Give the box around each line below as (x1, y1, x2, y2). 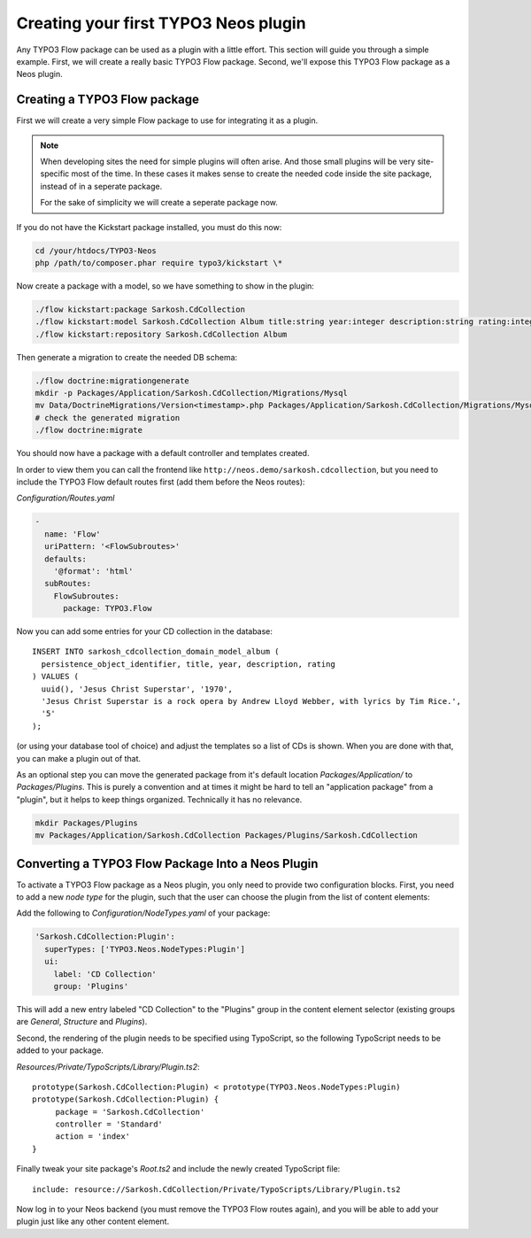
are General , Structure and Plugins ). (16, 1017, 148, 1027)
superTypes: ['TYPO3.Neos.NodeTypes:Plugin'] (44, 944, 245, 954)
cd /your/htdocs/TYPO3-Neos (35, 245, 157, 256)
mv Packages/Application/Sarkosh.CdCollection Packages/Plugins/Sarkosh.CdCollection (35, 831, 418, 840)
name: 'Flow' (44, 529, 101, 539)
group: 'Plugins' (53, 981, 129, 991)
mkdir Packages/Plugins (35, 817, 139, 828)
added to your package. (16, 1045, 104, 1056)
